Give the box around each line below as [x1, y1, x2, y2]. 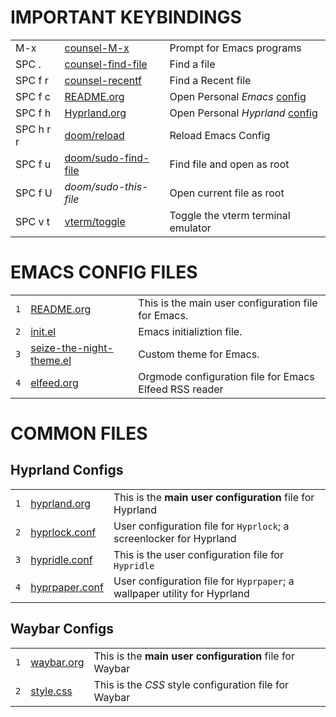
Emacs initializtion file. [138, 324, 243, 338]
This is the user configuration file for [113, 547, 284, 561]
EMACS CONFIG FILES [10, 261, 198, 284]
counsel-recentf [64, 73, 143, 87]
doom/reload [64, 128, 125, 142]
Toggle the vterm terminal [169, 208, 291, 222]
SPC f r [15, 73, 49, 87]
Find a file [169, 57, 216, 71]
